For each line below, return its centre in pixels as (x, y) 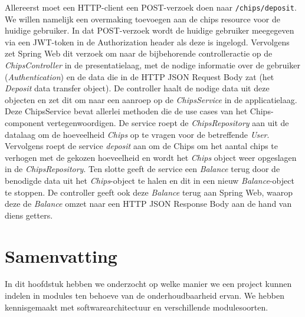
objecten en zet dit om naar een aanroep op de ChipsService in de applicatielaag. (151, 99)
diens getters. (29, 215)
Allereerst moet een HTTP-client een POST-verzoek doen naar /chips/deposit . (151, 7)
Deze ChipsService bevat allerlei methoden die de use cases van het (126, 111)
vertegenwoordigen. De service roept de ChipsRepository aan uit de (168, 123)
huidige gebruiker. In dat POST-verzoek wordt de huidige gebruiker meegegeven (150, 30)
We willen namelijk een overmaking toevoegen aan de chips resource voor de (142, 19)
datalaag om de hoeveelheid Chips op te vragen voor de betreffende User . (137, 134)
